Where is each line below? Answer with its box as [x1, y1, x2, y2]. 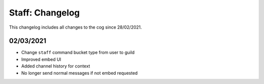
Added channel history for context [21, 63, 90, 69]
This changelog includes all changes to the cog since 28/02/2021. [9, 24, 142, 30]
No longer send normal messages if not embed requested [21, 70, 138, 76]
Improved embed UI [21, 56, 61, 62]
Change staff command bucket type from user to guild [21, 50, 135, 55]
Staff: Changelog [9, 7, 80, 18]
